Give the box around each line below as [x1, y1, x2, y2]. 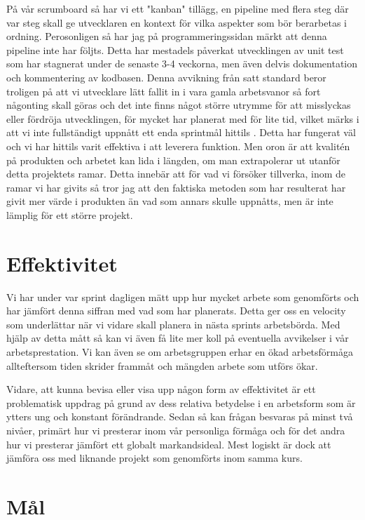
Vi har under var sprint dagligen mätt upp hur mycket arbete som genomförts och [6, 289, 359, 304]
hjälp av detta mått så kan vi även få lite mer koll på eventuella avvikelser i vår [6, 331, 349, 345]
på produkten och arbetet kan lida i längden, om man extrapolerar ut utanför [6, 152, 340, 167]
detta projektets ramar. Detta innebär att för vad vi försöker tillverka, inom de [6, 166, 346, 181]
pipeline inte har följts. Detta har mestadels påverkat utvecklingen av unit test [6, 42, 344, 57]
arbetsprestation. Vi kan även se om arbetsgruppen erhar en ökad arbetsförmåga [6, 345, 353, 359]
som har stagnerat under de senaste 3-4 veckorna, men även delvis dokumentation [6, 56, 358, 71]
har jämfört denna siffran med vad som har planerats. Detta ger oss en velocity [6, 303, 346, 318]
